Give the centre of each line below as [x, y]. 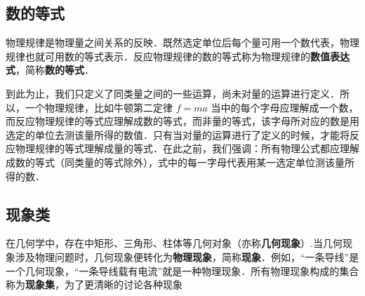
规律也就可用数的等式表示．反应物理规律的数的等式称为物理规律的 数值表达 [178, 56]
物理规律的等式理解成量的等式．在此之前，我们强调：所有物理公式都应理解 [187, 148]
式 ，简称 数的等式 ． [50, 70]
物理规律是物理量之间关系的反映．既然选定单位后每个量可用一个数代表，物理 [182, 42]
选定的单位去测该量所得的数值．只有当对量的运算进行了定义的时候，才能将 [178, 134]
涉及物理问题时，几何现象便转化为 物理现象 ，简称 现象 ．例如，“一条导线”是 [187, 256]
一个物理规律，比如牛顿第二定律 [99, 107]
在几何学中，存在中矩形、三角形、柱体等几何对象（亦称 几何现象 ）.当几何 [174, 243]
